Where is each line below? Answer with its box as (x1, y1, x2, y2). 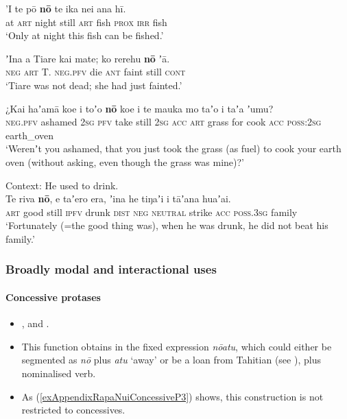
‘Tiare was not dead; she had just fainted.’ (5, 77, 182, 92)
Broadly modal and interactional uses (5, 261, 217, 278)
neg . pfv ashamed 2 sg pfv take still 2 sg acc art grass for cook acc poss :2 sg (5, 115, 322, 129)
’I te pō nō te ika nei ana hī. (5, 1, 126, 15)
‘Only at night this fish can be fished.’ (5, 28, 164, 43)
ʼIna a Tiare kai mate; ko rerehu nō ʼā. (5, 51, 170, 65)
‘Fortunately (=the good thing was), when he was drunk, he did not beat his (5, 218, 328, 232)
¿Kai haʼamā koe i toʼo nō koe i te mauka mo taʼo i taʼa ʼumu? (5, 101, 274, 115)
